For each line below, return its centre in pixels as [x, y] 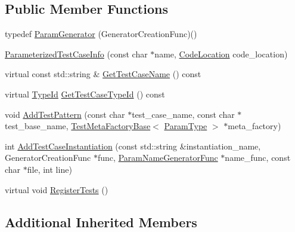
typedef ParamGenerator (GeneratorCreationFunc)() [101, 34]
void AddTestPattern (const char [65, 114]
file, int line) [49, 169]
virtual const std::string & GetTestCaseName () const [103, 74]
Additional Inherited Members [101, 222]
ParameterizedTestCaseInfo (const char [76, 54]
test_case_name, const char [183, 114]
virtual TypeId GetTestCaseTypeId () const [85, 94]
